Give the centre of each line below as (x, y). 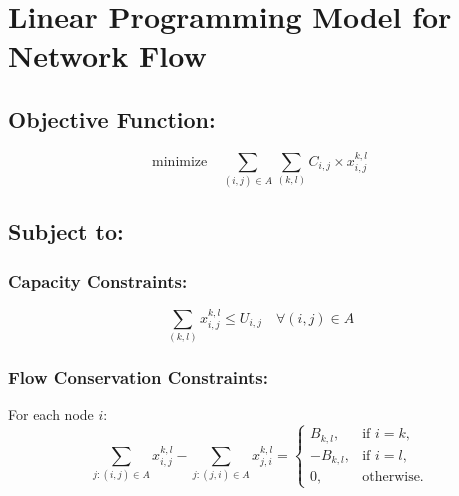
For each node (51, 414)
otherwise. (393, 477)
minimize (180, 161)
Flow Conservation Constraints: (138, 376)
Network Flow (107, 55)
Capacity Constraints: (98, 280)
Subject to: (66, 231)
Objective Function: (112, 118)
